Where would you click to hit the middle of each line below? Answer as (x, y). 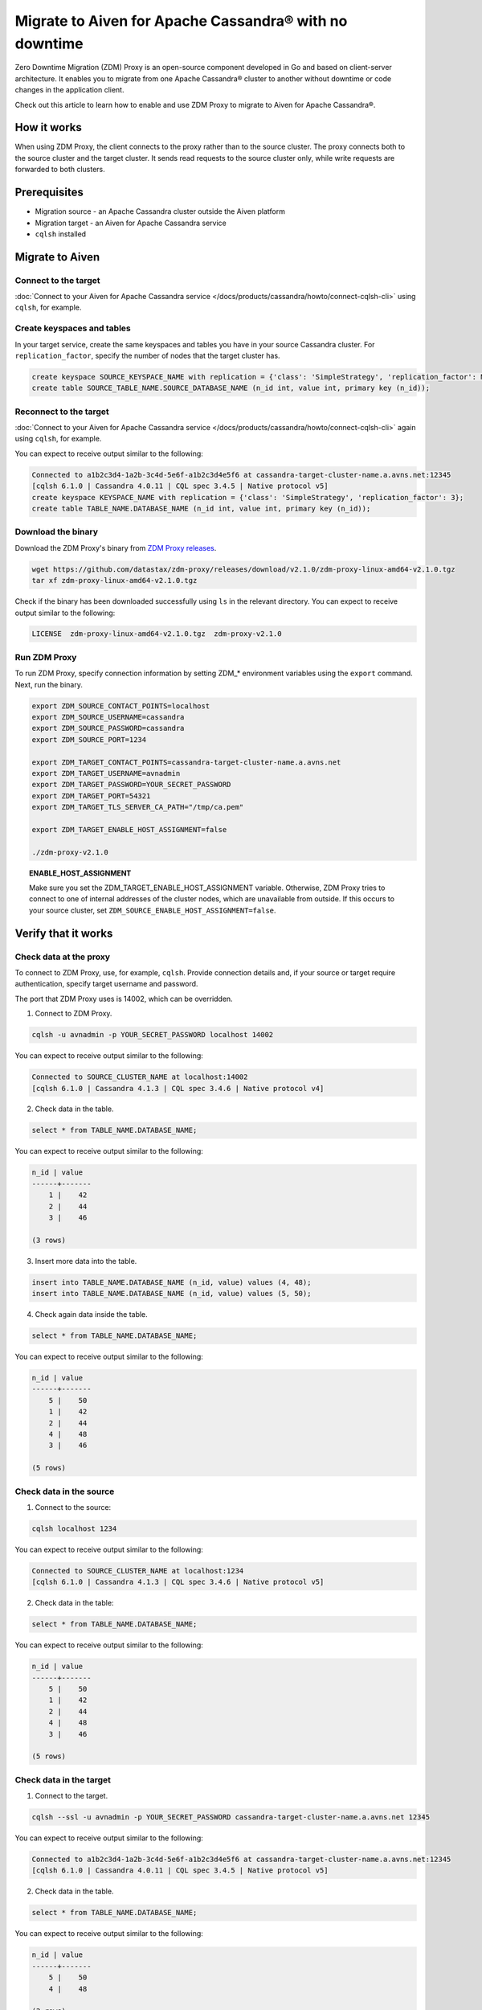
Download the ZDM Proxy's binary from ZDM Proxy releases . (116, 548)
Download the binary (57, 532)
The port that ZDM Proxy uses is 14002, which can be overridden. (124, 999)
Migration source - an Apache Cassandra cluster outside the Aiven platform (160, 211)
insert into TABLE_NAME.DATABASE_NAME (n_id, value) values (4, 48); (172, 1282)
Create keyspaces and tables (73, 328)
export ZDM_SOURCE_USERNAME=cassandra (108, 717)
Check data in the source (65, 1491)
